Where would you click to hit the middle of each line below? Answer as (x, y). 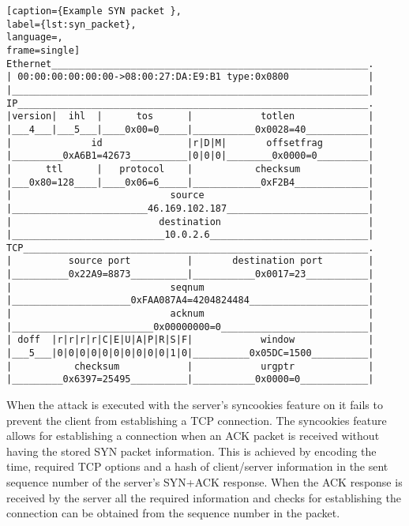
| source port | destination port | (190, 261)
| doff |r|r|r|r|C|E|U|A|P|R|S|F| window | (190, 340)
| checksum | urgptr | (190, 366)
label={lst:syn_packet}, (71, 24)
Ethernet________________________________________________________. (190, 64)
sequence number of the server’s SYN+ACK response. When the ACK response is (204, 482)
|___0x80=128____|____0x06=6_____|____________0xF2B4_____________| (190, 182)
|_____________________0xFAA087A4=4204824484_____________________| (190, 301)
